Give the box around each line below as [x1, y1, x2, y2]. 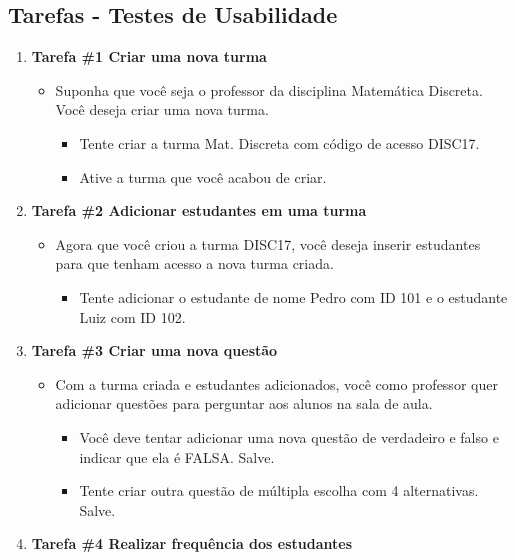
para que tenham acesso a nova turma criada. [55, 253, 334, 274]
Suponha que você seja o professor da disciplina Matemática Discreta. [55, 79, 483, 100]
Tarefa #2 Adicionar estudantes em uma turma [31, 200, 367, 221]
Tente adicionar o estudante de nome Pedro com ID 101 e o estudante [79, 286, 508, 307]
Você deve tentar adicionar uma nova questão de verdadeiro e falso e [79, 426, 499, 447]
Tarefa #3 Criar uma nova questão [31, 340, 278, 361]
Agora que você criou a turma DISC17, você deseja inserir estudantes [55, 233, 481, 254]
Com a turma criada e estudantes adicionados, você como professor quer [55, 373, 498, 394]
